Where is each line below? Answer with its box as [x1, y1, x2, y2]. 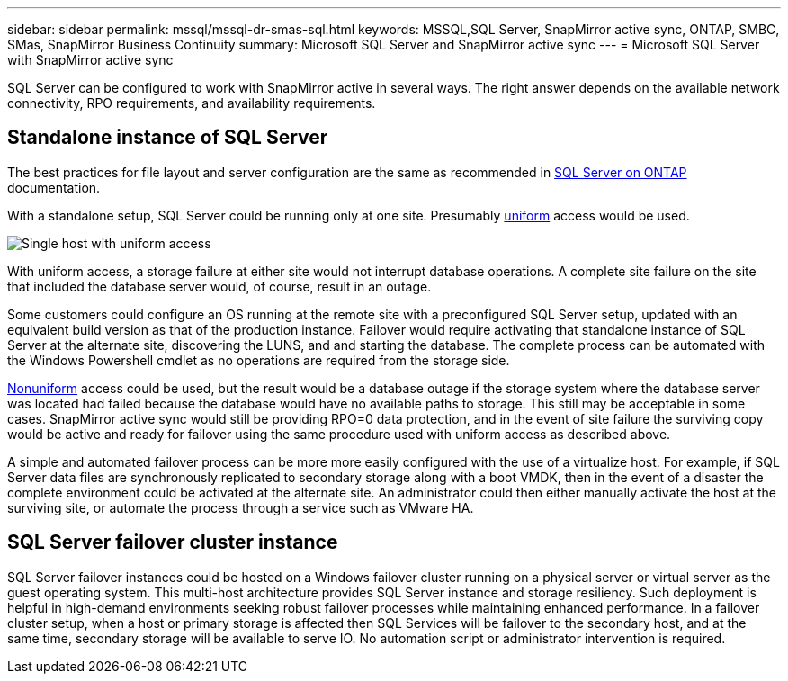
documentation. [7, 179, 101, 195]
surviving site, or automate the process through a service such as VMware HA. [7, 499, 474, 515]
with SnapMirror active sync [7, 52, 174, 67]
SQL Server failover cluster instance [7, 531, 338, 554]
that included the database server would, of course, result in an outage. [7, 278, 432, 294]
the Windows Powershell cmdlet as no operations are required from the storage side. [7, 352, 510, 368]
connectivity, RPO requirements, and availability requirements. [7, 95, 376, 111]
